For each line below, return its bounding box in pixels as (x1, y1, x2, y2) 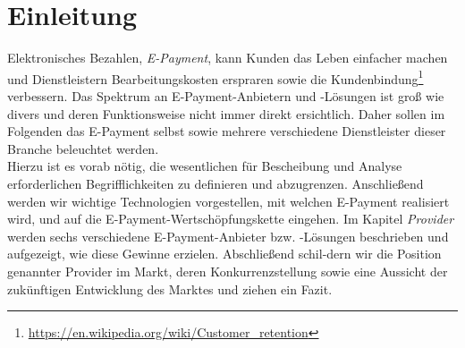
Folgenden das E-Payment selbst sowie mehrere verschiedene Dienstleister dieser (7, 122, 446, 140)
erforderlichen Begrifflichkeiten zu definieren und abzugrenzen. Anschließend (7, 174, 424, 192)
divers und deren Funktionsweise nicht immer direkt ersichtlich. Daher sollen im (7, 104, 445, 123)
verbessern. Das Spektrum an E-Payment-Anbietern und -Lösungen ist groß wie (7, 86, 444, 105)
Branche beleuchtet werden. (7, 139, 159, 157)
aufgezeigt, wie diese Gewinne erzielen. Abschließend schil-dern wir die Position (7, 244, 442, 263)
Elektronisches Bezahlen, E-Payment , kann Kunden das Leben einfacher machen (7, 48, 448, 67)
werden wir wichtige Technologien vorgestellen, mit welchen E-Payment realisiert (7, 191, 450, 210)
